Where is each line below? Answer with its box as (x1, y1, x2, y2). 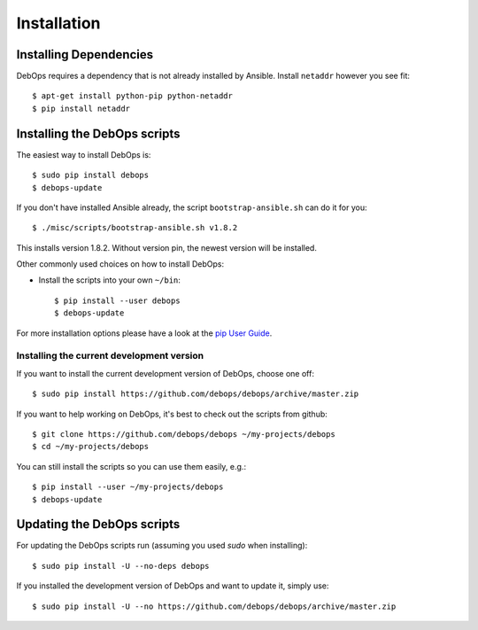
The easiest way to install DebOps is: (16, 149, 151, 159)
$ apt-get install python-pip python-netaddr (32, 91, 234, 101)
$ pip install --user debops (54, 295, 181, 306)
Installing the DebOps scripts (16, 126, 181, 141)
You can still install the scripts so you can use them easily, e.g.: (16, 461, 247, 471)
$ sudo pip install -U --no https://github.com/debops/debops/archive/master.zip (32, 601, 397, 611)
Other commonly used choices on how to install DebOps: (16, 259, 225, 269)
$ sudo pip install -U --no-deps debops (32, 561, 210, 571)
